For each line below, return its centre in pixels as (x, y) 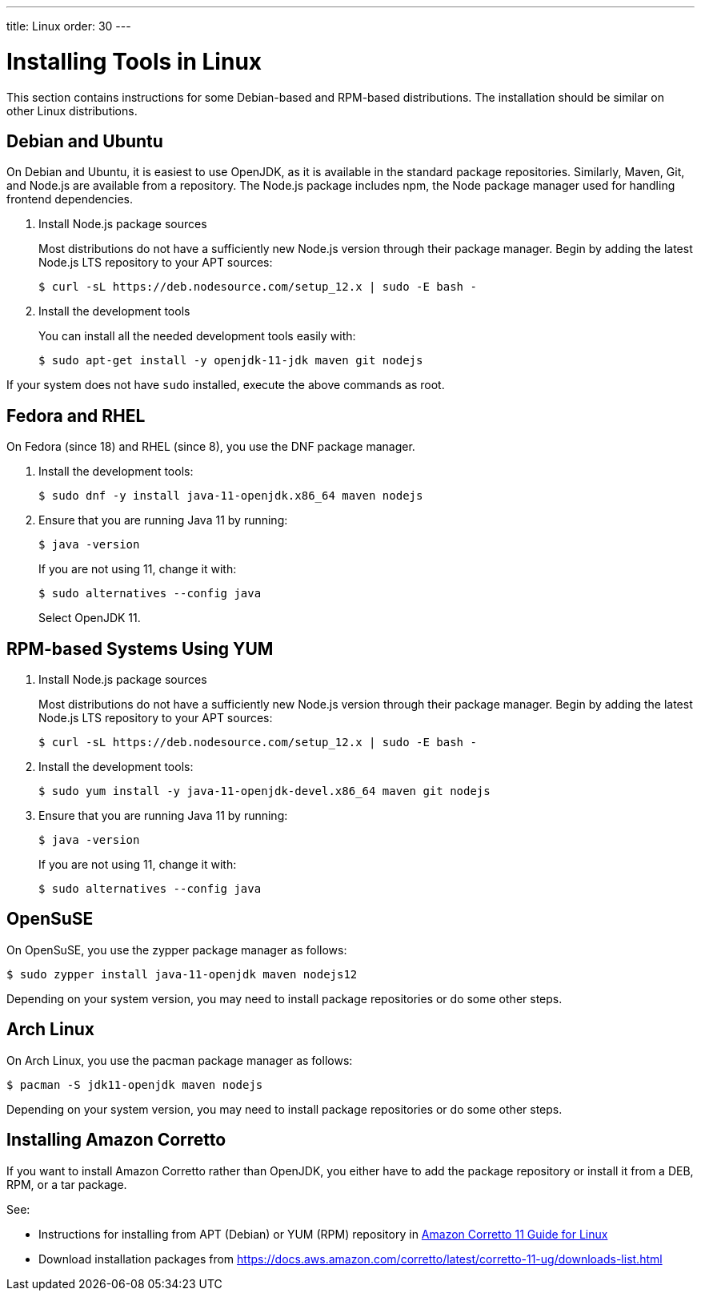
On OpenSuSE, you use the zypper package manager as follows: (177, 950)
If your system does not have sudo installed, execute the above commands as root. (226, 385)
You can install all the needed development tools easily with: (197, 336)
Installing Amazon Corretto (116, 1140)
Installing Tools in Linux (134, 61)
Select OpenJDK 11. (90, 618)
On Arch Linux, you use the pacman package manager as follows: (180, 1060)
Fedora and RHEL (76, 416)
